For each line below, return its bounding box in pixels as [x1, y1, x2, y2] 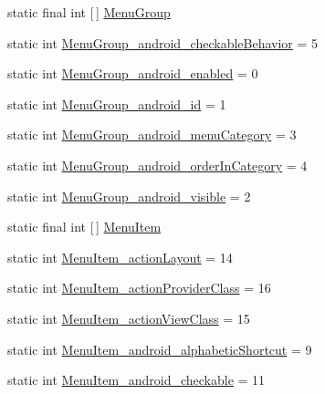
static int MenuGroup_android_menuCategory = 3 [7, 125, 297, 144]
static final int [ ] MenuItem [7, 217, 162, 236]
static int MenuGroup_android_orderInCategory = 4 [7, 155, 308, 174]
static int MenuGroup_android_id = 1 [7, 94, 226, 113]
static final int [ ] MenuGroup [7, 3, 171, 21]
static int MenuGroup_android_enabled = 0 [7, 64, 258, 83]
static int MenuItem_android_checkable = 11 [7, 370, 266, 389]
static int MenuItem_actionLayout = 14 [7, 247, 233, 266]
